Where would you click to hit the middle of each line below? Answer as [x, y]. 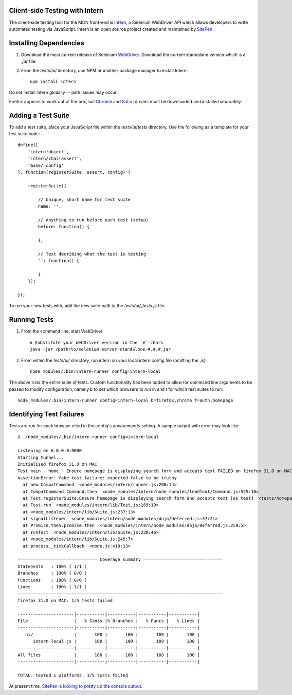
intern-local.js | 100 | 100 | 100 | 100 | [116, 641]
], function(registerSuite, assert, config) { [74, 172]
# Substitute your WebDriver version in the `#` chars [97, 342]
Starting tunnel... [41, 457]
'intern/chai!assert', [55, 159]
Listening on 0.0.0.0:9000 [50, 451]
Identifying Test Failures [47, 414]
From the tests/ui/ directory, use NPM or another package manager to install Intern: [105, 70]
